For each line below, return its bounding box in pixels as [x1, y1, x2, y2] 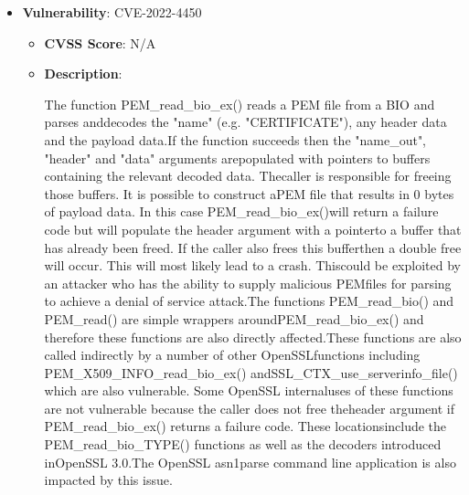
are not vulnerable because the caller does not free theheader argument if [44, 398, 454, 417]
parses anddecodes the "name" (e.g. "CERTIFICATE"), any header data [44, 112, 447, 132]
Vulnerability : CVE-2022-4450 [22, 3, 202, 21]
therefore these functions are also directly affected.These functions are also [44, 327, 462, 346]
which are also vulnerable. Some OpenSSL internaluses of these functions [44, 381, 453, 400]
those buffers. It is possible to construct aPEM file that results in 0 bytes [44, 184, 454, 203]
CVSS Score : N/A [44, 33, 156, 52]
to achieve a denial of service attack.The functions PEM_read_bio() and [44, 291, 454, 311]
